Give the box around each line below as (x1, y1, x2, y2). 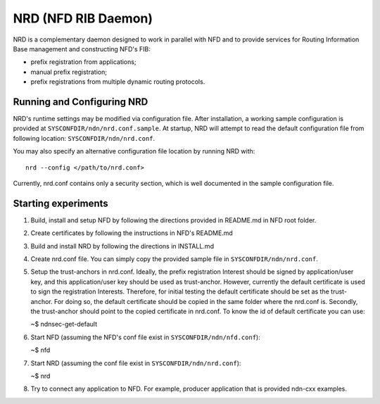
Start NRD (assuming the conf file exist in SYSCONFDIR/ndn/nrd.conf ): (30, 359, 241, 367)
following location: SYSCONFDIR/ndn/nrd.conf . (13, 134, 156, 142)
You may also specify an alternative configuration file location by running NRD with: (13, 147, 255, 156)
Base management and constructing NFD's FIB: (13, 44, 151, 53)
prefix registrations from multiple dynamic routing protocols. (30, 77, 205, 86)
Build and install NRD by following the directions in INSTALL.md (30, 241, 215, 250)
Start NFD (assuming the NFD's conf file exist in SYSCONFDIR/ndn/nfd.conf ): (30, 333, 260, 341)
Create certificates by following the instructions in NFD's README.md (30, 229, 234, 237)
